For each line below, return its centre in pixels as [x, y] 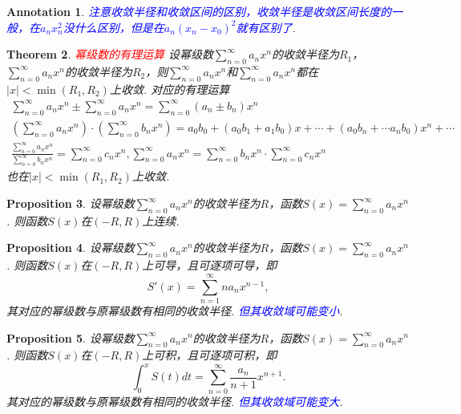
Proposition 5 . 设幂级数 [71, 337]
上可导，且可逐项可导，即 [210, 265]
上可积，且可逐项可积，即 [210, 355]
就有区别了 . [266, 27]
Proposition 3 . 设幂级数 [71, 203]
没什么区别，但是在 [113, 27]
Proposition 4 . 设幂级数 [71, 248]
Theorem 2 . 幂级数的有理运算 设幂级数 [110, 54]
